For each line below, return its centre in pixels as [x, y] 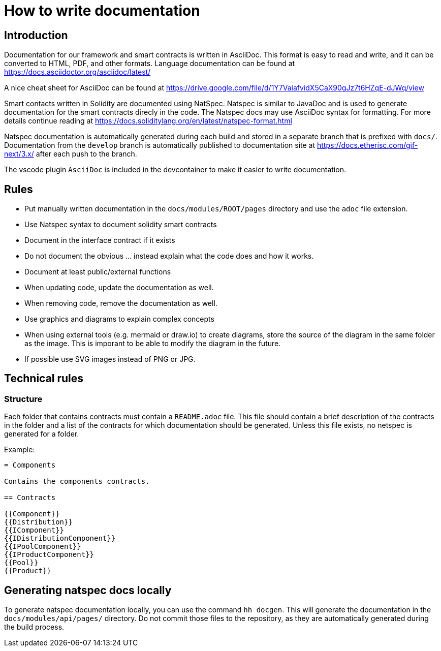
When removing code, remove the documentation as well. [121, 303]
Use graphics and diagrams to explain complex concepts [119, 319]
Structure [23, 399]
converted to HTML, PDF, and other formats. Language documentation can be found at [150, 64]
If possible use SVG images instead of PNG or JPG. [110, 359]
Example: [20, 450]
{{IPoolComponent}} [43, 547]
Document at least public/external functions [98, 272]
